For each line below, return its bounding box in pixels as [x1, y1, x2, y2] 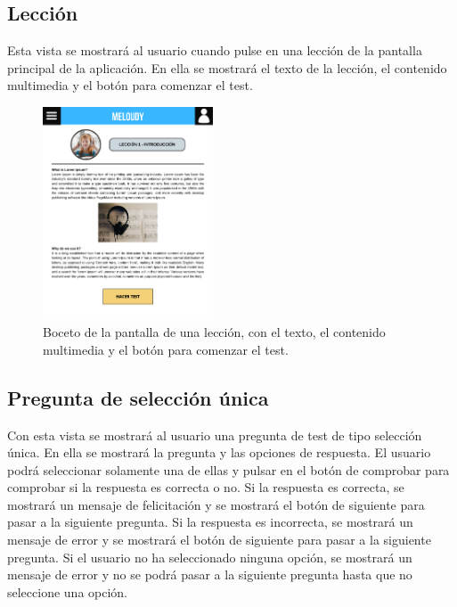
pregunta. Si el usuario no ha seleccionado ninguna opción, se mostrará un [7, 547, 412, 566]
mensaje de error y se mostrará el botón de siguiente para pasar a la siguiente [7, 530, 431, 549]
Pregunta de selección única [7, 383, 269, 411]
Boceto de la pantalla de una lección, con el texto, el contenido [43, 323, 386, 341]
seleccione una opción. [7, 582, 128, 601]
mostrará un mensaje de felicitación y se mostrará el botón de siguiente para [7, 495, 425, 513]
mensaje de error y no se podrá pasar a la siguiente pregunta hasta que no [7, 565, 412, 584]
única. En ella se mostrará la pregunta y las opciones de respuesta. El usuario [7, 443, 431, 462]
